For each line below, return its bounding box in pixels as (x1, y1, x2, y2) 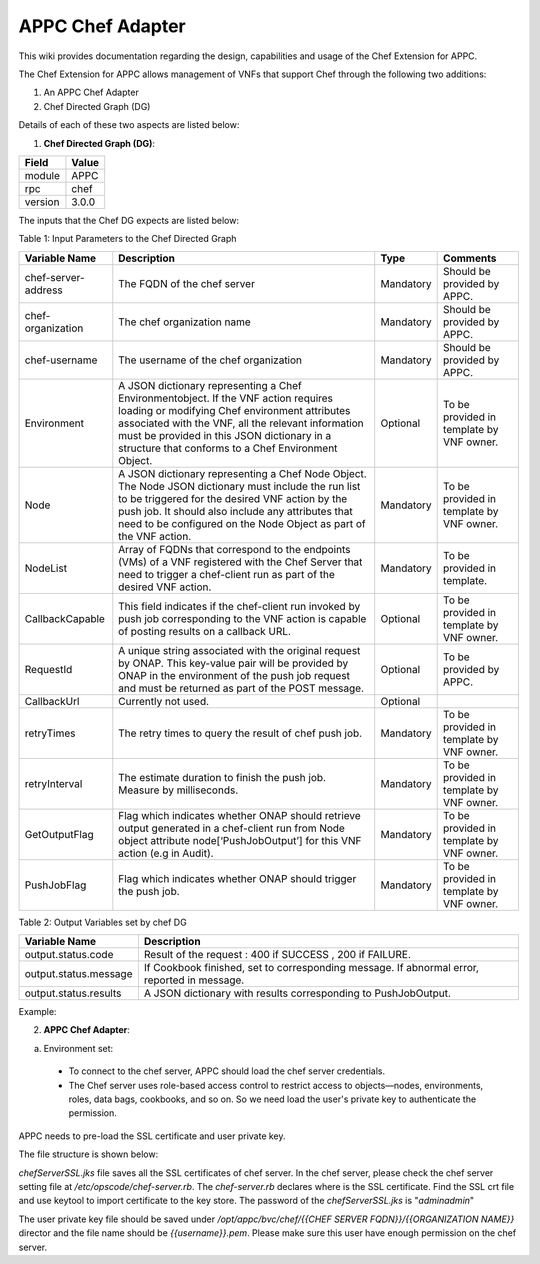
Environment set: (43, 1042, 114, 1054)
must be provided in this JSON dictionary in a (118, 428, 332, 442)
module (24, 168, 60, 182)
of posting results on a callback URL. (118, 624, 292, 638)
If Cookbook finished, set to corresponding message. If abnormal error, (143, 961, 480, 975)
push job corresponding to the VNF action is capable (118, 611, 367, 625)
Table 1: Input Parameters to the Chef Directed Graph (18, 233, 237, 245)
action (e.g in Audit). (118, 846, 214, 860)
